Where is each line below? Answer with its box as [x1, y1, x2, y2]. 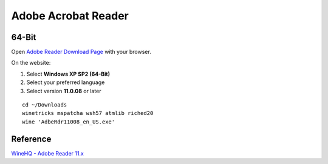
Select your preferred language [26, 79, 105, 86]
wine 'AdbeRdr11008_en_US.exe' [22, 118, 115, 125]
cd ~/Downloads [22, 102, 67, 108]
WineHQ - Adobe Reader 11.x [11, 149, 84, 157]
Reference [11, 134, 52, 144]
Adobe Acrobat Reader [11, 9, 129, 22]
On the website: [11, 59, 51, 67]
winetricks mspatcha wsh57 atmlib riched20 [22, 110, 154, 117]
